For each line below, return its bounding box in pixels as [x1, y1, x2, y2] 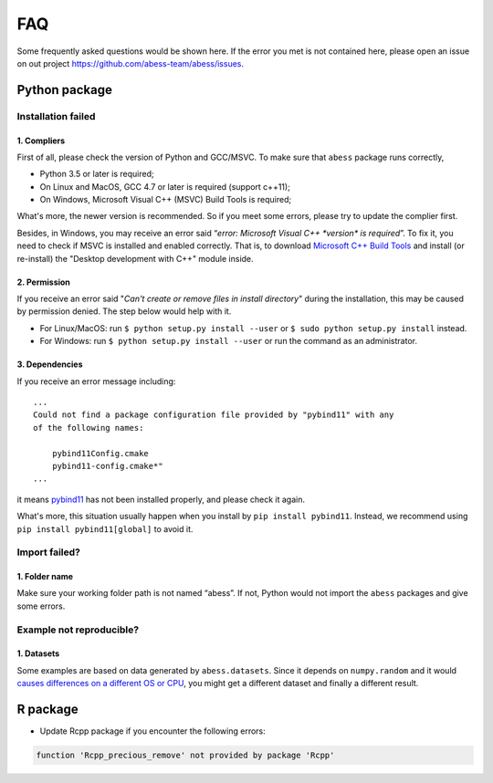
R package [16, 702, 79, 716]
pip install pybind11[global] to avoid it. [16, 523, 194, 534]
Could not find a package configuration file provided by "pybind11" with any [33, 410, 394, 420]
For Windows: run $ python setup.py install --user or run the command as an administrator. [39, 336, 417, 347]
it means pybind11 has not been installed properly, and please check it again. [16, 494, 306, 505]
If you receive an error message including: [16, 375, 176, 387]
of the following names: [33, 423, 144, 433]
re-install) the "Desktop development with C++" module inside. [16, 253, 255, 264]
